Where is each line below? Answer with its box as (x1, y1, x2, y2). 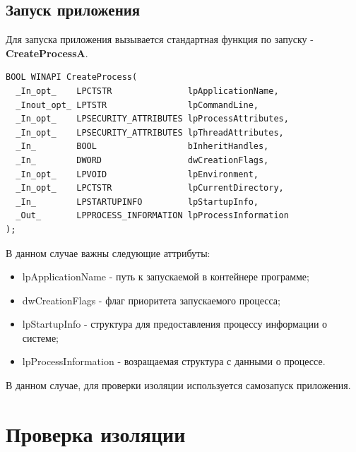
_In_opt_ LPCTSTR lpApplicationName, (16, 85, 279, 96)
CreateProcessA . (6, 45, 88, 60)
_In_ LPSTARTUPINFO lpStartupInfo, (16, 196, 259, 207)
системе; (22, 330, 59, 345)
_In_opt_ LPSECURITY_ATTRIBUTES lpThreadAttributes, (16, 127, 284, 138)
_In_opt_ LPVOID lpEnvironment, (16, 169, 259, 179)
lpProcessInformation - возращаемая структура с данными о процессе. (22, 354, 326, 369)
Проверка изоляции (6, 419, 186, 448)
